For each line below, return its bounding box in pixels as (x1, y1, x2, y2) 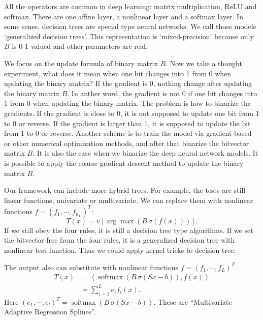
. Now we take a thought (166, 57, 242, 68)
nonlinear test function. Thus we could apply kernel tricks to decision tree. (4, 244, 236, 255)
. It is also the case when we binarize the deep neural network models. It (32, 148, 258, 158)
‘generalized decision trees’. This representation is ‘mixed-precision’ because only (4, 31, 254, 41)
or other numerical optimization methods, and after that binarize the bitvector (4, 137, 249, 148)
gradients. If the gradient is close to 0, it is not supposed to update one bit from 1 (4, 107, 259, 118)
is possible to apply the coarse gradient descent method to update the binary (4, 157, 244, 168)
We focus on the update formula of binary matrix (4, 57, 158, 68)
